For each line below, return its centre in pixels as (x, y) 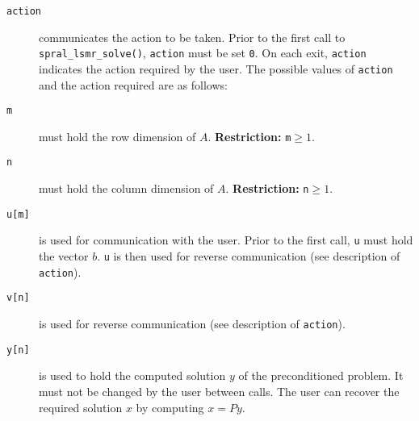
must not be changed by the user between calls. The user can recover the (219, 391)
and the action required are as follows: (133, 84)
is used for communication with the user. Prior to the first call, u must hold (226, 240)
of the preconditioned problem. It (321, 375)
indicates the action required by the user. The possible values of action (216, 68)
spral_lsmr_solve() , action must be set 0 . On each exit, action (203, 53)
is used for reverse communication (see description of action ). (192, 324)
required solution (81, 407)
